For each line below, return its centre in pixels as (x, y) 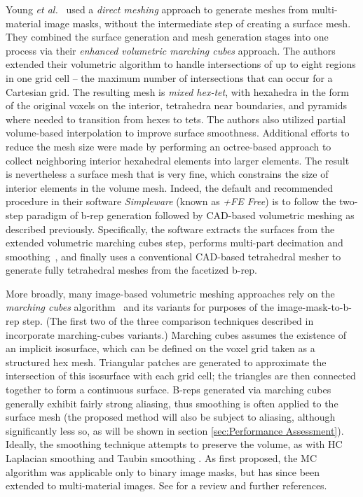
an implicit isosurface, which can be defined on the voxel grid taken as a (160, 348)
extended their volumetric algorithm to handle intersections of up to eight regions (181, 64)
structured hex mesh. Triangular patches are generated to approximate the (166, 362)
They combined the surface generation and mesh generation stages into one (167, 37)
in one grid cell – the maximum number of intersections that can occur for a (169, 77)
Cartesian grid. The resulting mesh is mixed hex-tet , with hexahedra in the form (177, 91)
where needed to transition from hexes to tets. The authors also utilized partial (176, 119)
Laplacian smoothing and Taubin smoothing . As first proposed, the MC (162, 458)
